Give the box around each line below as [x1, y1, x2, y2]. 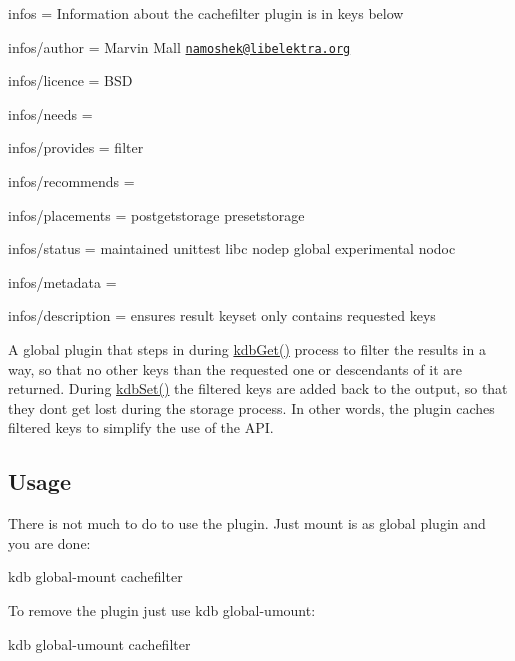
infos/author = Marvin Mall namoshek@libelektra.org [8, 36, 351, 57]
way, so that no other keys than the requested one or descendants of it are [8, 358, 462, 379]
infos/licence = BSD [8, 70, 133, 91]
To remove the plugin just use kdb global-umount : [8, 599, 316, 620]
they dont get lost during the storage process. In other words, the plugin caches [8, 397, 495, 418]
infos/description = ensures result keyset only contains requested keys [8, 305, 436, 326]
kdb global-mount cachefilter [8, 566, 183, 587]
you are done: [8, 532, 91, 553]
